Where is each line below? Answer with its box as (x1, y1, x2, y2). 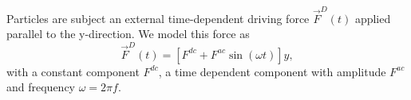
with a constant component (6, 63, 140, 79)
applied (354, 10, 391, 26)
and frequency (6, 79, 76, 95)
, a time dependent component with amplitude (158, 63, 386, 79)
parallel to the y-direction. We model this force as (6, 25, 250, 42)
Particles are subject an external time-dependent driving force (6, 10, 310, 26)
